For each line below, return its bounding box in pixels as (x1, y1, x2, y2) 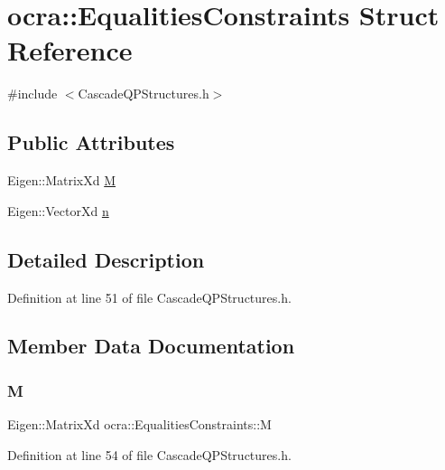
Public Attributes (7, 128, 175, 156)
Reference (7, 32, 133, 69)
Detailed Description (7, 245, 205, 273)
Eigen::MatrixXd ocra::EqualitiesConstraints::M (7, 415, 272, 434)
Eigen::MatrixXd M (7, 171, 116, 190)
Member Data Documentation (7, 332, 295, 360)
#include (7, 84, 58, 103)
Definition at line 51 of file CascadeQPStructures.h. (7, 287, 292, 306)
